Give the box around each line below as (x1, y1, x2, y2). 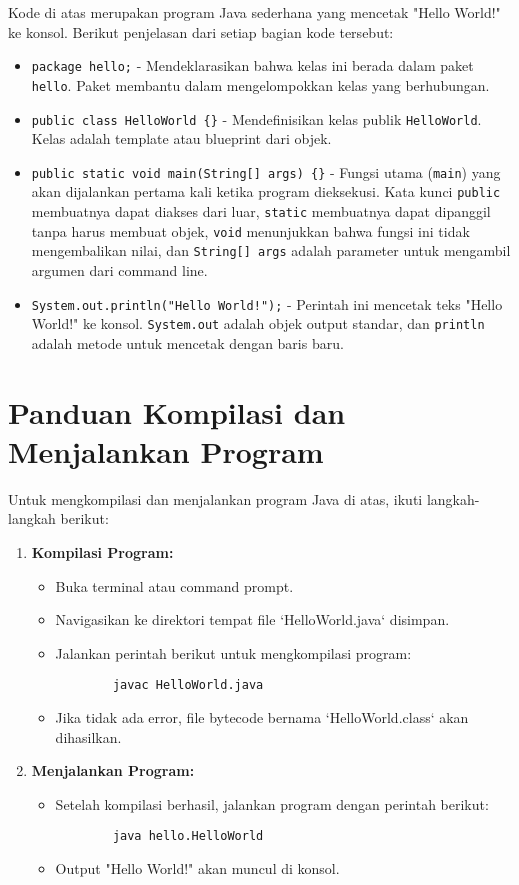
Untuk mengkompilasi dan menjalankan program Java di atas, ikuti (8, 488, 423, 509)
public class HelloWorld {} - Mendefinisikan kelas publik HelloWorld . (31, 108, 482, 129)
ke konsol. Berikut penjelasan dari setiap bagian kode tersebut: (8, 21, 394, 42)
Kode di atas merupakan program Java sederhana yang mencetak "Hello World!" (8, 2, 501, 22)
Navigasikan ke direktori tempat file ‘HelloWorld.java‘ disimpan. (55, 609, 450, 630)
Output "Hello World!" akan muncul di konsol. (55, 858, 340, 879)
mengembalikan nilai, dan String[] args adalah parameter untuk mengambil (31, 240, 511, 261)
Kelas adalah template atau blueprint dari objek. (31, 128, 332, 149)
